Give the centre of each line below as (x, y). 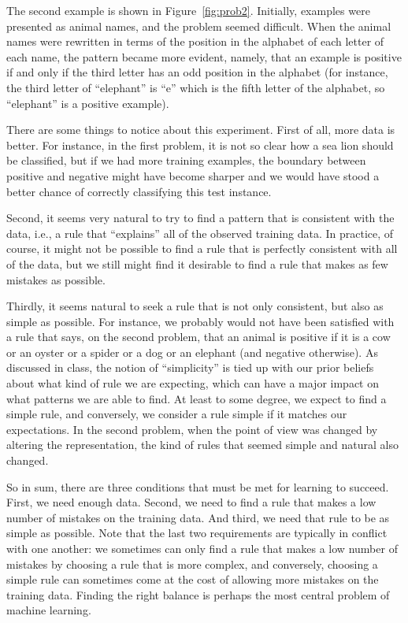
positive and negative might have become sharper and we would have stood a (193, 175)
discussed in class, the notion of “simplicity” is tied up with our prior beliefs (190, 367)
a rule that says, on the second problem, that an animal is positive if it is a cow (198, 337)
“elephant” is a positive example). (88, 103)
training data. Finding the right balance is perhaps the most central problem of (198, 594)
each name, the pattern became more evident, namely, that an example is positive (204, 56)
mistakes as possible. (56, 279)
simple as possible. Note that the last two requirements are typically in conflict (197, 533)
